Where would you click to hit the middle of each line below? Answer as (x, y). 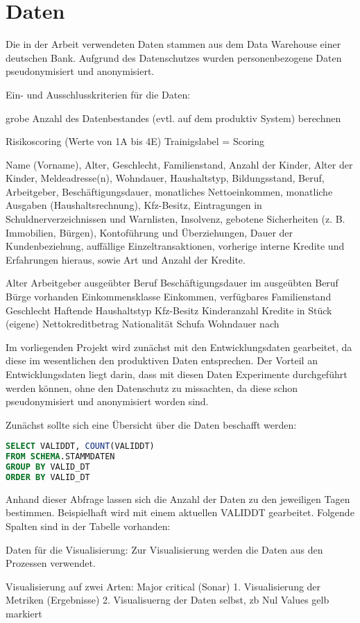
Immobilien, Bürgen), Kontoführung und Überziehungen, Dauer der (149, 232)
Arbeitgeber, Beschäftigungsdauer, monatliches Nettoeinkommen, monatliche (169, 191)
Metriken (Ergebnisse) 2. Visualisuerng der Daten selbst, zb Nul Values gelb (168, 600)
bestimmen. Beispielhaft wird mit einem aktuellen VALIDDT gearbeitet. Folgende (180, 512)
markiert (24, 614)
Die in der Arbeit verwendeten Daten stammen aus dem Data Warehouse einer (173, 44)
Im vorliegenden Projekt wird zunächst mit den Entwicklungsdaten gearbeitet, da (179, 347)
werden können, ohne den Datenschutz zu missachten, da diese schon (152, 387)
